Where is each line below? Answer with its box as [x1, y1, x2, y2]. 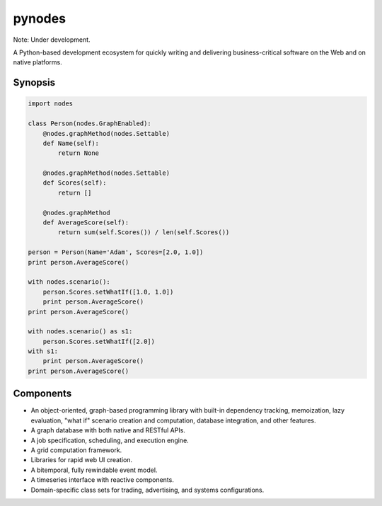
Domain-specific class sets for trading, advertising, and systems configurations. [30, 485, 265, 494]
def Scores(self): [42, 179, 107, 187]
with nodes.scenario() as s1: [28, 328, 133, 335]
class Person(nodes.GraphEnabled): [28, 120, 151, 127]
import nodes [28, 100, 74, 108]
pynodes [13, 11, 66, 26]
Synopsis [13, 76, 56, 88]
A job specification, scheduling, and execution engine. [30, 436, 189, 444]
